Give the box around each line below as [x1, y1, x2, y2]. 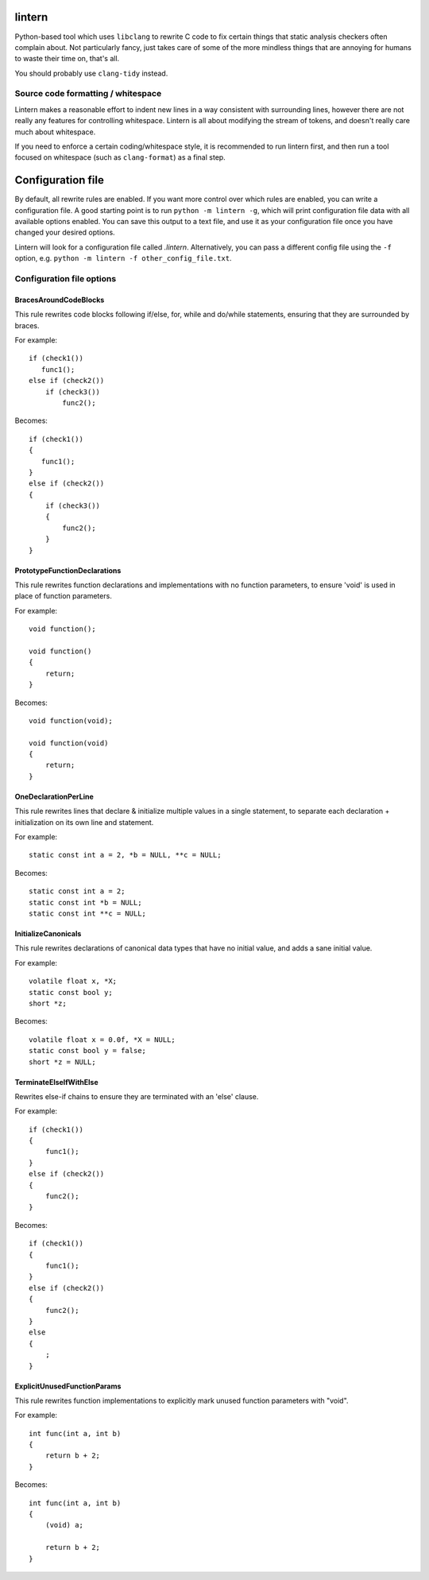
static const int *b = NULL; [29, 898, 142, 907]
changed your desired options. [14, 227, 115, 238]
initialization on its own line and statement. [14, 817, 154, 827]
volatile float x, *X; [29, 977, 118, 986]
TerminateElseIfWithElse [14, 1077, 99, 1086]
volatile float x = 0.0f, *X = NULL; [29, 1035, 176, 1044]
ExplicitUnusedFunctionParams [14, 1381, 122, 1391]
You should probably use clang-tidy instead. [14, 68, 168, 78]
